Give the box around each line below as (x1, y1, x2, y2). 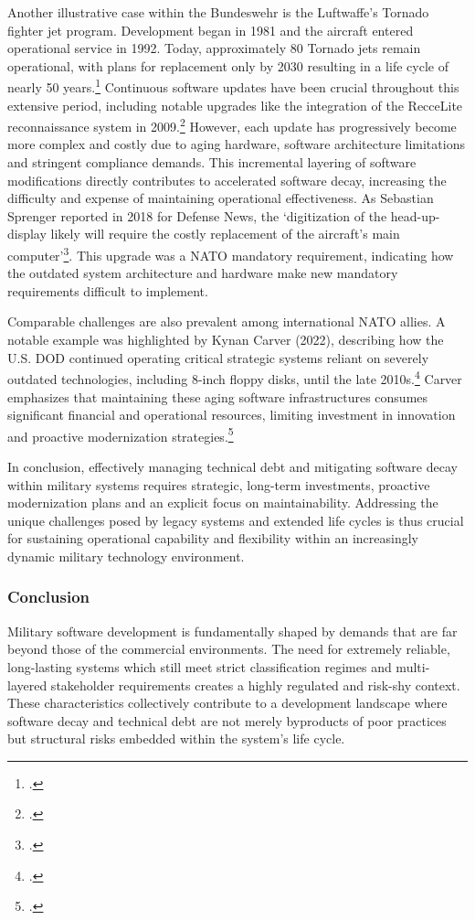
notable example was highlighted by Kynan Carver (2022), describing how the (7, 330, 444, 349)
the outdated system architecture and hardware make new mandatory (7, 263, 398, 283)
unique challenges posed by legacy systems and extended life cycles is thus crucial (7, 510, 464, 530)
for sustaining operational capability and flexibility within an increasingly (7, 529, 419, 548)
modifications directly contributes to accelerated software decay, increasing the (7, 170, 447, 189)
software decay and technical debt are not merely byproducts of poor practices (7, 711, 447, 730)
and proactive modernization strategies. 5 (7, 423, 234, 445)
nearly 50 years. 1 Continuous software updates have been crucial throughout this (7, 75, 459, 97)
